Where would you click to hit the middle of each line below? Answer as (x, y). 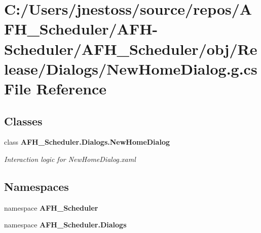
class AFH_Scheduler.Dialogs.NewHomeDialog (87, 142)
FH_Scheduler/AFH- (81, 29)
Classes (23, 121)
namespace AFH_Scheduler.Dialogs (65, 225)
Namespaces (36, 186)
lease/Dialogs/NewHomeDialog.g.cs (131, 68)
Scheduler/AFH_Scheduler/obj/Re (131, 48)
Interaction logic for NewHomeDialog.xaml (70, 159)
